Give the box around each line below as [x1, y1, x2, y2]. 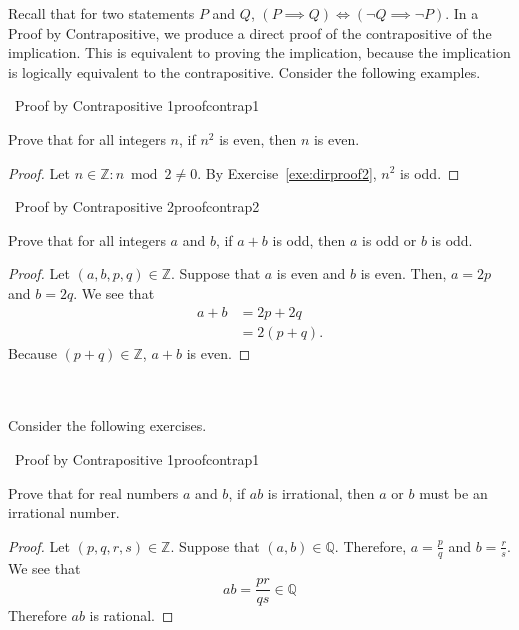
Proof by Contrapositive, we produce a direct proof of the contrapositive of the [8, 22, 492, 43]
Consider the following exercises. [8, 415, 207, 436]
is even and [276, 263, 346, 284]
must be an [419, 482, 488, 503]
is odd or [362, 229, 417, 250]
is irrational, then [267, 482, 375, 503]
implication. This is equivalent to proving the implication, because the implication [8, 42, 511, 63]
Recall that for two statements [8, 3, 195, 23]
